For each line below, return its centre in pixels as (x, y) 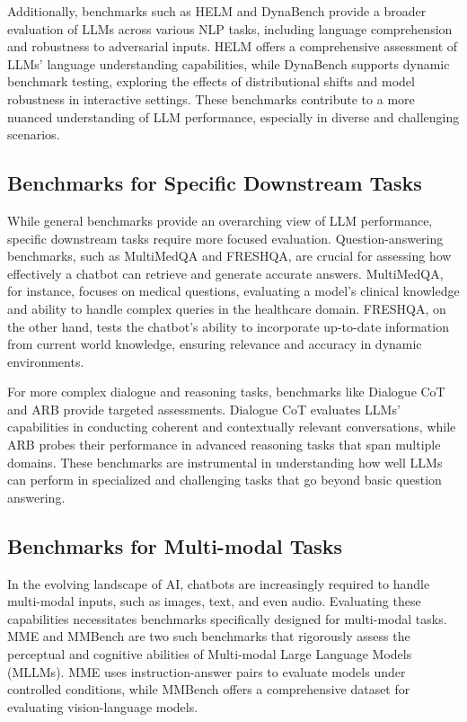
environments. (46, 361)
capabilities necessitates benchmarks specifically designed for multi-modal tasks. (227, 618)
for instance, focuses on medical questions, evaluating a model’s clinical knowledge (233, 291)
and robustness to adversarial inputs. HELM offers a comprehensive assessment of (233, 46)
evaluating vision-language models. (103, 706)
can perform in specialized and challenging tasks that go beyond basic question (225, 480)
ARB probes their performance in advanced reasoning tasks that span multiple (224, 445)
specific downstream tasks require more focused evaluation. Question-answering (225, 238)
